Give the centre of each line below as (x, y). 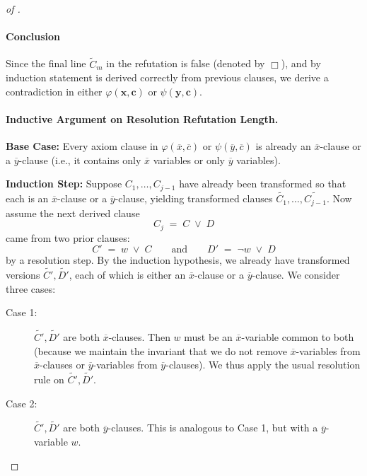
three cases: (31, 288)
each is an (27, 198)
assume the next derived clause (73, 213)
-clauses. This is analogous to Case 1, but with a (213, 428)
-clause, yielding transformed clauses (194, 198)
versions (23, 274)
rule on (49, 379)
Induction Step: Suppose (64, 184)
